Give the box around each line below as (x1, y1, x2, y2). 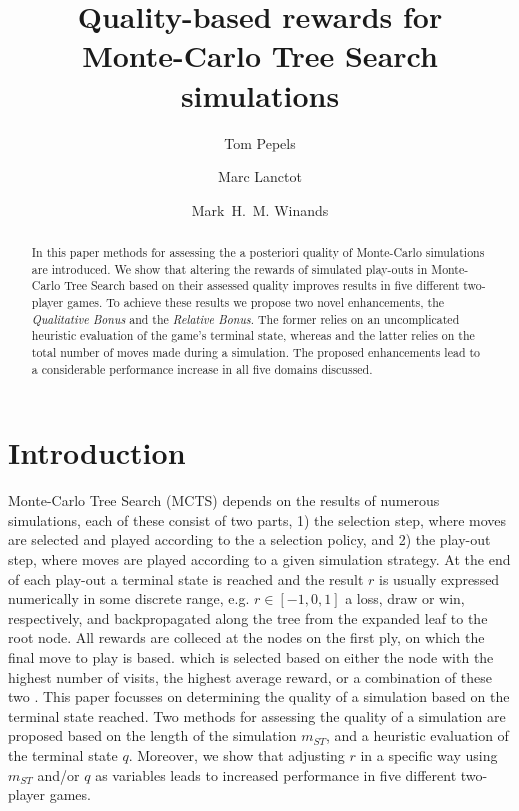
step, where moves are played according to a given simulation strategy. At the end (8, 549, 511, 570)
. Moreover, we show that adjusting (128, 744, 345, 765)
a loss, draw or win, (345, 588, 465, 609)
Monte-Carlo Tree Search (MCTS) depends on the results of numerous (8, 490, 440, 511)
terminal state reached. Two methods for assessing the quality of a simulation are (8, 705, 506, 726)
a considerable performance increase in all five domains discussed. (31, 360, 373, 377)
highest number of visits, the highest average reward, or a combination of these (8, 666, 492, 687)
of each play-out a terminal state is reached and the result (8, 568, 364, 589)
